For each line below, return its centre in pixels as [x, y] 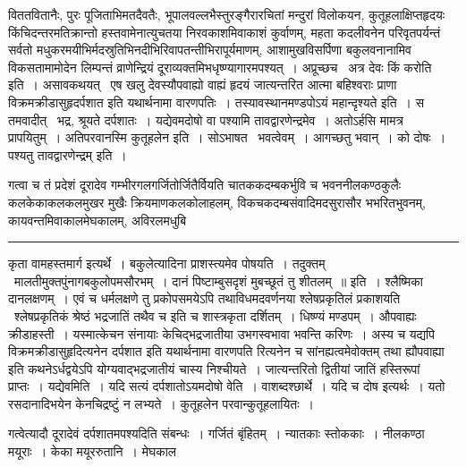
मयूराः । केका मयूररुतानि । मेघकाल [93, 451]
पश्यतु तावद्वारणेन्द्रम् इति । [68, 154]
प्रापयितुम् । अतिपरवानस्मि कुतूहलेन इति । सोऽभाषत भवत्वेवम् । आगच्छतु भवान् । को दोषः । [227, 137]
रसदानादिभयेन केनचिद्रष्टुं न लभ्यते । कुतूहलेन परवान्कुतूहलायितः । [161, 403]
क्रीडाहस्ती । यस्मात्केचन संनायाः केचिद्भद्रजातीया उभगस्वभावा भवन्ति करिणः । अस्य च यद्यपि [221, 333]
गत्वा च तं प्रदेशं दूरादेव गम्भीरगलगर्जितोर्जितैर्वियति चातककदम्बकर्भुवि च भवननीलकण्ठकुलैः [205, 185]
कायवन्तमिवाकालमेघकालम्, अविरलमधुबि [97, 220]
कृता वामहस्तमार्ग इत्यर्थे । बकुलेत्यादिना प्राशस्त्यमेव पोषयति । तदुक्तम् [167, 263]
